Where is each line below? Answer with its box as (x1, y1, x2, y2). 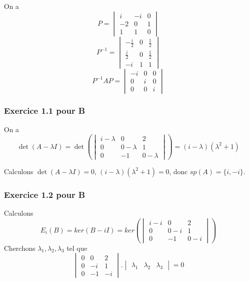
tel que (66, 242, 87, 253)
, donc (169, 166, 188, 176)
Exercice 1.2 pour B (4, 188, 85, 200)
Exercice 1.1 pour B (4, 104, 85, 117)
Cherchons (4, 242, 36, 253)
